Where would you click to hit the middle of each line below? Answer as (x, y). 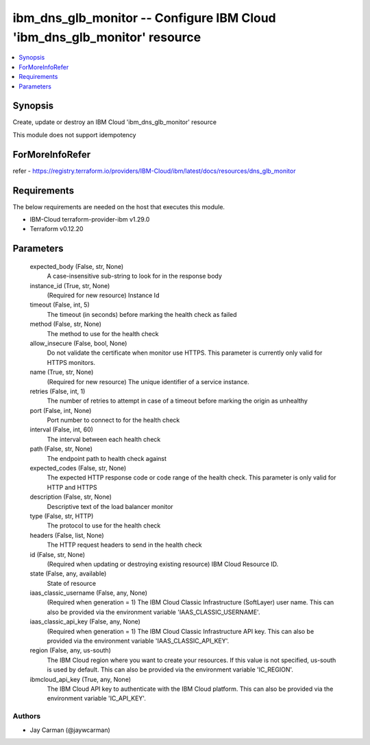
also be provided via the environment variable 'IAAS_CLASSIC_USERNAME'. (153, 612)
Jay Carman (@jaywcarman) (70, 730)
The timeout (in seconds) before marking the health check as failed (142, 314)
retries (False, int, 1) (58, 391)
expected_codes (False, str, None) (78, 468)
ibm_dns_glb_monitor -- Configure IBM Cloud (145, 18)
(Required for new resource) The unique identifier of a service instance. (148, 381)
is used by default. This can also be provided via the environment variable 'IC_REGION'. (170, 670)
